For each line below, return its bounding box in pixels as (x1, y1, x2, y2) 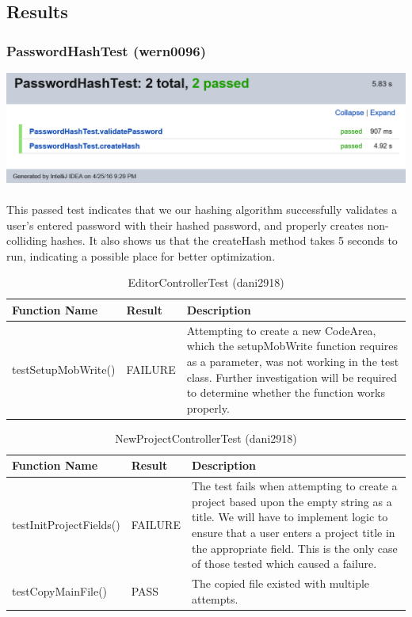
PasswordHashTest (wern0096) (6, 40, 207, 60)
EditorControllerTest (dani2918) (128, 274, 284, 291)
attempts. (191, 590, 238, 607)
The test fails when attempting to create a (191, 478, 398, 494)
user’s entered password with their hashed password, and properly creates (6, 216, 364, 233)
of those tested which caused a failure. (191, 555, 377, 572)
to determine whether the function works (186, 384, 385, 401)
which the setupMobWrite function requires (186, 337, 398, 354)
